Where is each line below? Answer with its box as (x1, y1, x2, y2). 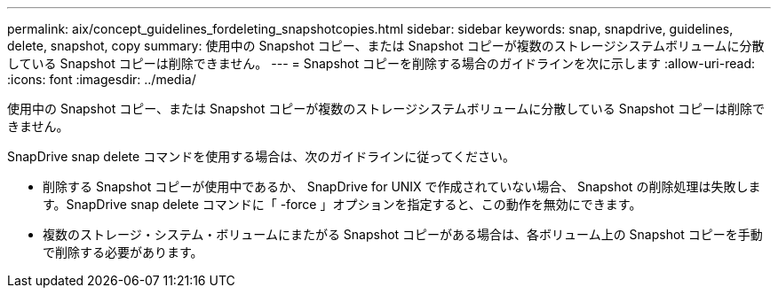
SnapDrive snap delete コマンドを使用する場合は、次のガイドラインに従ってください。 (7, 149, 516, 164)
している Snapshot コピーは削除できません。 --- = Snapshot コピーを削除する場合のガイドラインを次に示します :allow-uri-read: (7, 56, 755, 71)
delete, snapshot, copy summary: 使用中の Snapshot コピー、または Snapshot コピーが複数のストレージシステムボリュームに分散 (7, 38, 765, 53)
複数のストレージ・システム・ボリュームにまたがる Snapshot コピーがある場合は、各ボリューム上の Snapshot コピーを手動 (43, 227, 763, 242)
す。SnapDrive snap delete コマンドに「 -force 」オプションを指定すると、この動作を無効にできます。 (43, 197, 642, 212)
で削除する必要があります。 (43, 245, 203, 260)
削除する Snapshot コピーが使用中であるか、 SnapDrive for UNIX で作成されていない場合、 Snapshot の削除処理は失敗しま (43, 179, 761, 194)
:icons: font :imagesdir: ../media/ (7, 72, 196, 87)
